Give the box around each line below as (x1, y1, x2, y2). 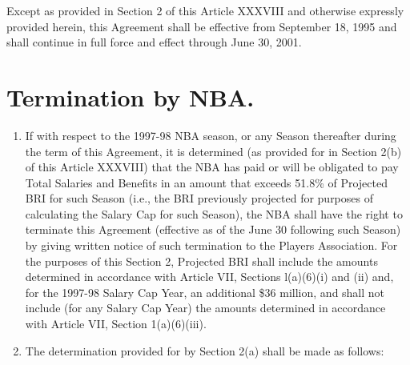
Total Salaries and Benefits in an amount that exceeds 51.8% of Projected (25, 174, 388, 191)
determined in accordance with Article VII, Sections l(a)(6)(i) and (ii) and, (25, 268, 394, 285)
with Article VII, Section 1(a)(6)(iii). (25, 315, 207, 332)
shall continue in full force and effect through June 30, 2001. (6, 34, 302, 50)
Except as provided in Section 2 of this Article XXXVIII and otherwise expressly (6, 2, 404, 18)
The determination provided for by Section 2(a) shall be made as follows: (25, 342, 384, 359)
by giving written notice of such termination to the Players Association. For (25, 237, 398, 254)
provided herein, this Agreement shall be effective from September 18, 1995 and (6, 18, 397, 34)
